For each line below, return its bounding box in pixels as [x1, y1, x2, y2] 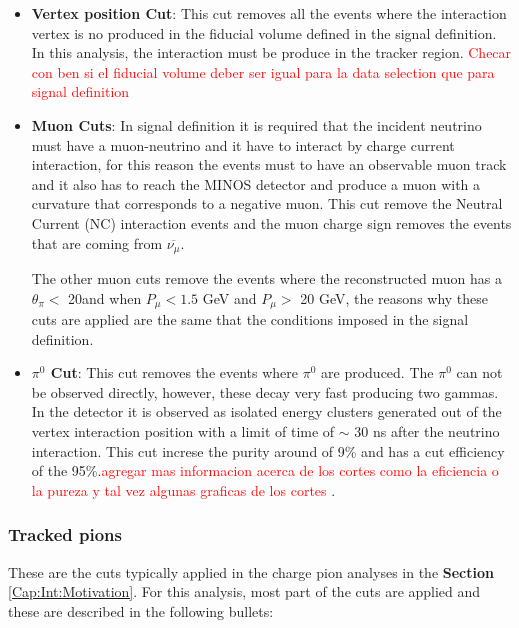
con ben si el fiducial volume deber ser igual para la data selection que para [31, 61, 495, 82]
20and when [68, 287, 142, 308]
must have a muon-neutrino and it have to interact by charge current [31, 134, 455, 155]
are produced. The [321, 362, 434, 383]
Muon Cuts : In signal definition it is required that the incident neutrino [31, 114, 482, 135]
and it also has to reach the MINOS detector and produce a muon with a [31, 173, 481, 194]
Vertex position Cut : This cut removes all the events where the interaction [31, 3, 507, 23]
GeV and [202, 287, 257, 308]
